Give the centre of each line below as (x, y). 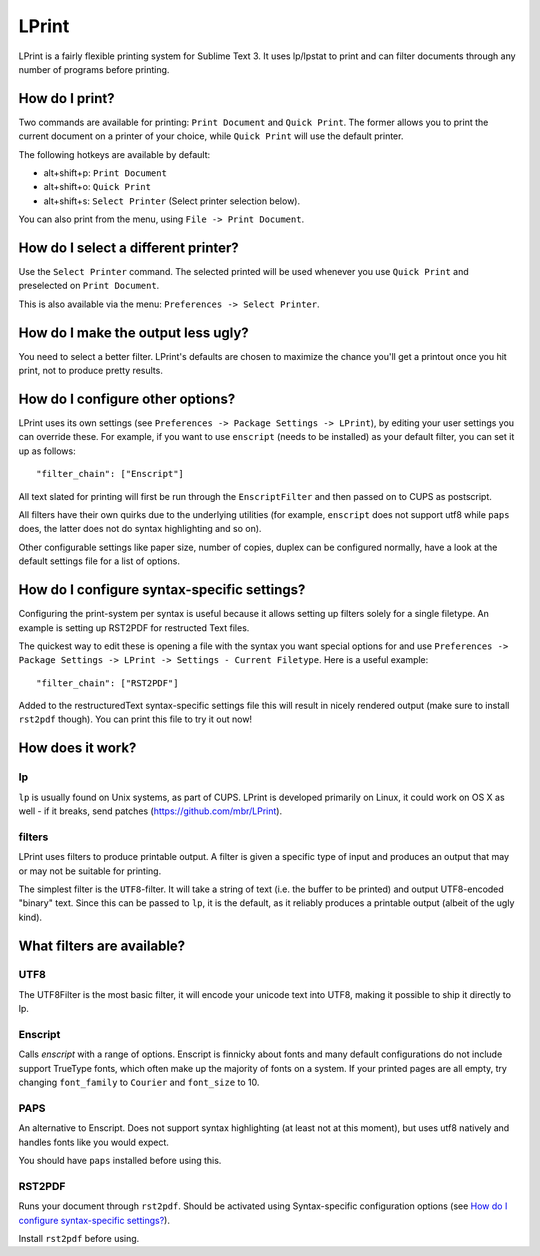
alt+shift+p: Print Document (105, 173)
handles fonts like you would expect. (94, 1142)
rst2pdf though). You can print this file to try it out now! (135, 719)
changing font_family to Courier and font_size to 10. (139, 1082)
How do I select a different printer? (128, 248)
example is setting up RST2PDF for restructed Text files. (134, 627)
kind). (30, 917)
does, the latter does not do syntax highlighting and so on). (140, 529)
